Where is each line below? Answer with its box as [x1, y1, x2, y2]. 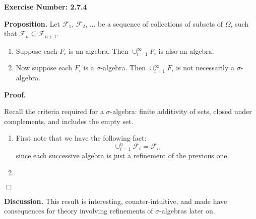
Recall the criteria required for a [4, 106, 104, 117]
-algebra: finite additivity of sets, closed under [110, 106, 252, 117]
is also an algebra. [158, 45, 214, 56]
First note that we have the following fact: [16, 133, 147, 143]
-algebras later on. [159, 205, 215, 216]
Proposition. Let [4, 18, 60, 29]
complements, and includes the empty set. [4, 116, 134, 126]
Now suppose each [16, 62, 73, 73]
